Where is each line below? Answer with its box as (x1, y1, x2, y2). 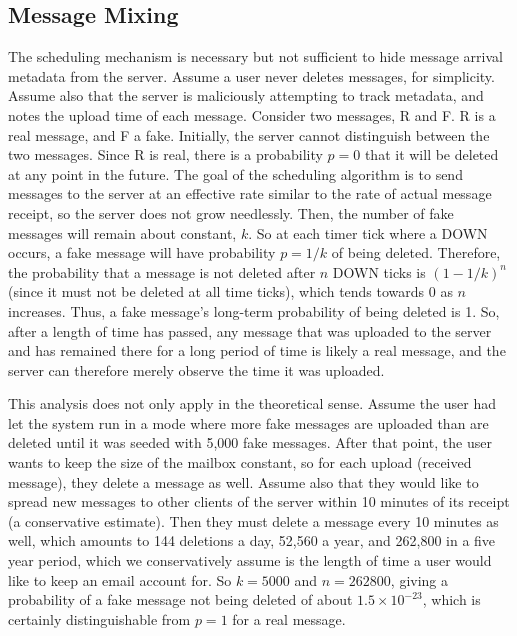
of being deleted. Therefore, (331, 242, 501, 263)
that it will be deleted (364, 144, 499, 165)
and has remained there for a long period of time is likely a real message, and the (8, 340, 506, 361)
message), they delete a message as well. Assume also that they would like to (8, 471, 479, 492)
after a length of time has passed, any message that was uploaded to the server (8, 320, 492, 341)
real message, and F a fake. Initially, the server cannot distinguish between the (8, 124, 490, 145)
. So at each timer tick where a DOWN (248, 222, 488, 243)
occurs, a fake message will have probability (8, 242, 276, 263)
